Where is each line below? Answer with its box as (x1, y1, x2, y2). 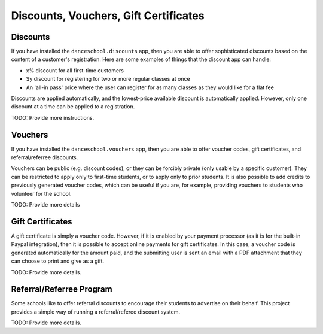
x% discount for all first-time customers (26, 66, 124, 74)
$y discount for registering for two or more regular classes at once (26, 75, 191, 83)
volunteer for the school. (11, 190, 72, 197)
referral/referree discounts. (11, 154, 78, 161)
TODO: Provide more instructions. (11, 114, 95, 121)
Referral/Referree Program (11, 284, 113, 294)
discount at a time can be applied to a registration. (11, 103, 135, 110)
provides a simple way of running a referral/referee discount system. (11, 308, 181, 315)
